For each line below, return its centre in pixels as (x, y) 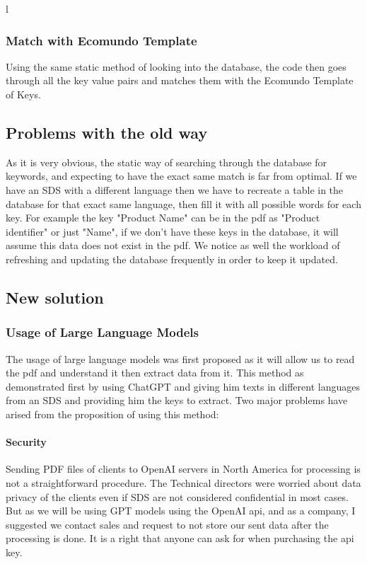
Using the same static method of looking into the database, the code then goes (176, 66)
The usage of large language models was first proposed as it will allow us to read (180, 358)
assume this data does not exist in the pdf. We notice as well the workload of (173, 245)
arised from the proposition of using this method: (112, 414)
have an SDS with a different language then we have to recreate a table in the (175, 189)
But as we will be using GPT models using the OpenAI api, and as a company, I (181, 511)
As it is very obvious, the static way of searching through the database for (167, 162)
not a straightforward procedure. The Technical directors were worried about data (183, 482)
